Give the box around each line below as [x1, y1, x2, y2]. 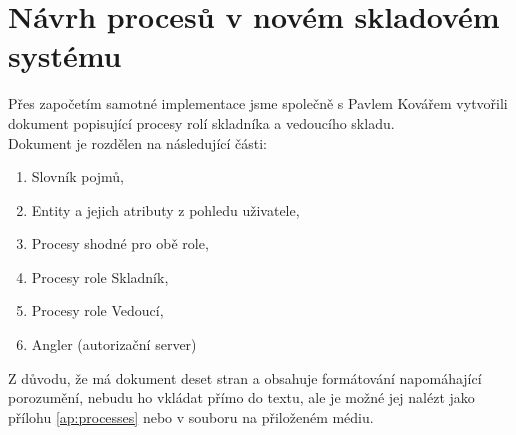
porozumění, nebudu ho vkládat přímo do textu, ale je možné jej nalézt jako [8, 387, 475, 408]
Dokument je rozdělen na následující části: [8, 132, 267, 153]
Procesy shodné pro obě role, [31, 233, 209, 254]
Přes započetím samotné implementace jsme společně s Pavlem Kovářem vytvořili [8, 93, 508, 114]
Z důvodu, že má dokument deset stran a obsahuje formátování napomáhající [8, 367, 482, 388]
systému [8, 35, 122, 76]
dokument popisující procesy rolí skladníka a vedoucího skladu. [8, 112, 395, 133]
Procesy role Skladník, [31, 266, 169, 287]
